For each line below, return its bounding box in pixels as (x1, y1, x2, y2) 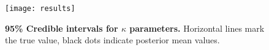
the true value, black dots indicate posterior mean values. (5, 34, 220, 46)
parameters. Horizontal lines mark (129, 21, 265, 34)
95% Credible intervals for (5, 21, 118, 34)
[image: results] (5, 4, 75, 13)
